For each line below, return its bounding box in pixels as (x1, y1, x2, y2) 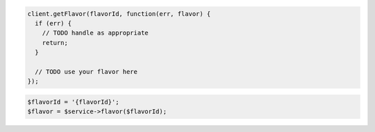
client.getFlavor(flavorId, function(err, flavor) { (27, 10, 211, 17)
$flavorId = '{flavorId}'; (27, 97, 119, 106)
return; (42, 39, 69, 46)
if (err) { (35, 19, 72, 27)
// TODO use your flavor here (35, 68, 138, 75)
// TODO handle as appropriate (42, 29, 149, 37)
